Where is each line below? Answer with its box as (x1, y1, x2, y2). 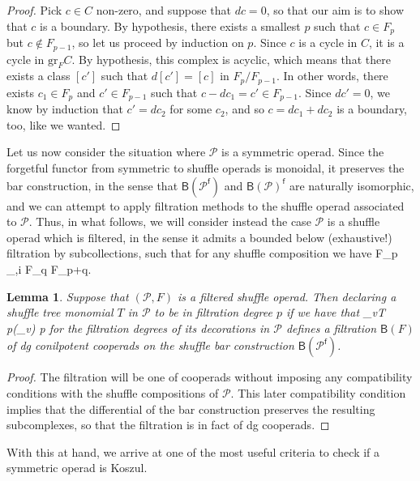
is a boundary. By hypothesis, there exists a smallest (40, 17, 301, 34)
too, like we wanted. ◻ (6, 116, 121, 133)
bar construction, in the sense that (6, 177, 178, 194)
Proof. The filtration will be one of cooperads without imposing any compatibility (6, 368, 413, 385)
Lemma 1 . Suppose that (6, 287, 129, 304)
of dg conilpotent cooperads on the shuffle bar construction (6, 337, 294, 354)
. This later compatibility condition (230, 384, 406, 401)
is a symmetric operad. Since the (221, 143, 384, 160)
